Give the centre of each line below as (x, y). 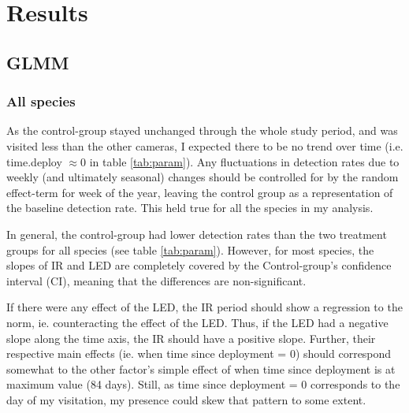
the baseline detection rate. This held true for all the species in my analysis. (190, 208)
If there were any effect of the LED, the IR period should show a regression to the (204, 307)
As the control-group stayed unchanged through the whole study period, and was (202, 130)
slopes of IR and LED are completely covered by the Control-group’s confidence (199, 265)
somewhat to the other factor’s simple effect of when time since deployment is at (201, 368)
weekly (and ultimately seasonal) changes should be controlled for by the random (203, 177)
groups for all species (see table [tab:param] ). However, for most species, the (190, 249)
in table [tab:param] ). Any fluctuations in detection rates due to (244, 161)
